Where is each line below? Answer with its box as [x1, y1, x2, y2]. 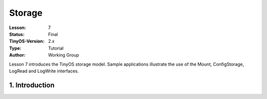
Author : [9, 52, 26, 58]
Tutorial [48, 45, 64, 51]
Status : [9, 31, 25, 37]
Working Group [48, 52, 79, 58]
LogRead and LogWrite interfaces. [9, 68, 79, 74]
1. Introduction [9, 81, 54, 89]
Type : [9, 45, 22, 51]
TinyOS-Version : [9, 38, 44, 44]
